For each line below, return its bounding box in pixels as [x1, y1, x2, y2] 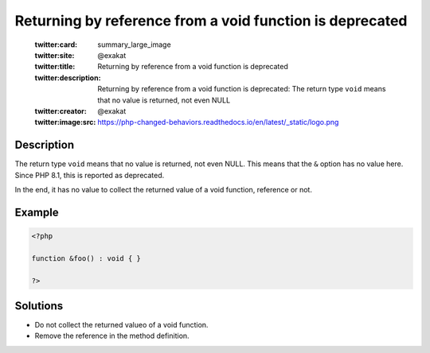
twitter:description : [34, 72, 101, 83]
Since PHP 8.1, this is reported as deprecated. [14, 170, 165, 180]
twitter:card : [34, 40, 78, 49]
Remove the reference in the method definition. [34, 331, 190, 341]
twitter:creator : [34, 106, 87, 115]
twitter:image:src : [34, 118, 96, 127]
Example [14, 205, 59, 219]
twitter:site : [34, 50, 75, 60]
